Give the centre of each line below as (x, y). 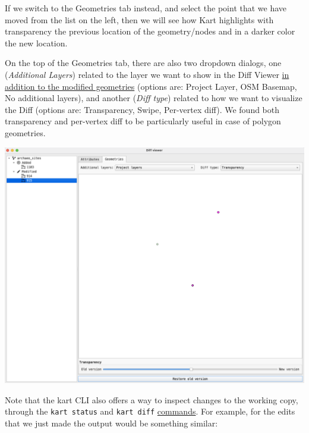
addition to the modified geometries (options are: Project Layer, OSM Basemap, (151, 86)
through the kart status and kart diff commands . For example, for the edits (150, 411)
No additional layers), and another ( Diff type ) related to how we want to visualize (154, 98)
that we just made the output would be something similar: (111, 423)
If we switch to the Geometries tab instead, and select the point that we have (146, 8)
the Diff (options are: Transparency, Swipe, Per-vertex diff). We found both (142, 109)
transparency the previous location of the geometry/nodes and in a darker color (150, 31)
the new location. (36, 43)
